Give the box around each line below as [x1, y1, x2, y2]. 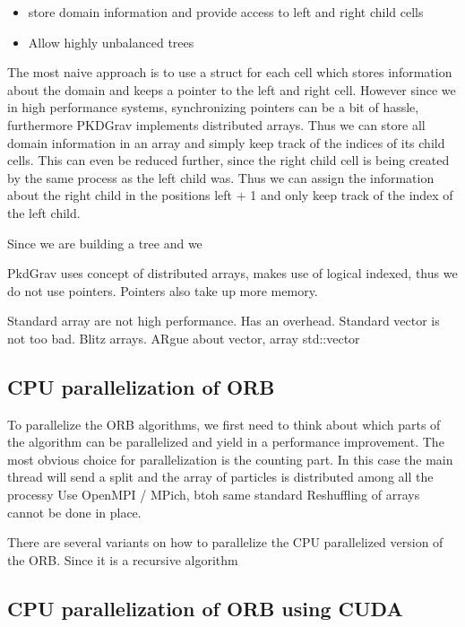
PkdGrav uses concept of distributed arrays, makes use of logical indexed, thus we [7, 264, 458, 283]
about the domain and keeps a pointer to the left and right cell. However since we [7, 80, 456, 99]
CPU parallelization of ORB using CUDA [7, 594, 403, 622]
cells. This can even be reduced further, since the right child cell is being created [7, 151, 450, 170]
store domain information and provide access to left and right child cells [28, 3, 424, 21]
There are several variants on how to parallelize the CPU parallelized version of [7, 533, 443, 552]
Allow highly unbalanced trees [28, 32, 194, 51]
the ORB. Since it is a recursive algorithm [7, 550, 238, 569]
